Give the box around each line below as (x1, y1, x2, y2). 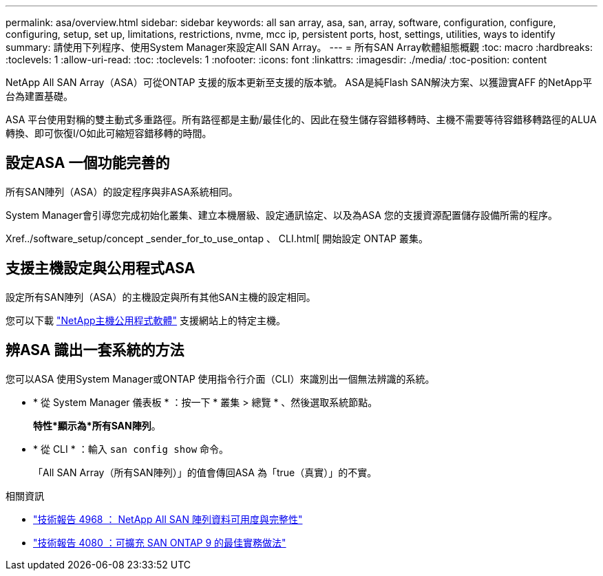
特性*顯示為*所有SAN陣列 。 (33, 419, 161, 431)
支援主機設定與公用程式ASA (6, 259, 195, 277)
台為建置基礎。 (6, 90, 73, 102)
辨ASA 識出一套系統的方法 (6, 341, 184, 359)
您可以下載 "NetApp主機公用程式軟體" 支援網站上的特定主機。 (6, 314, 286, 326)
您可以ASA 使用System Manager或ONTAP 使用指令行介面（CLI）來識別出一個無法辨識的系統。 (6, 372, 435, 385)
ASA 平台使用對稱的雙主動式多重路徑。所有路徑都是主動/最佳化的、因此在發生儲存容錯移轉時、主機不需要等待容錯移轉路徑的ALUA (6, 114, 597, 125)
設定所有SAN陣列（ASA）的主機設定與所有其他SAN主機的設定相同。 (6, 290, 316, 303)
